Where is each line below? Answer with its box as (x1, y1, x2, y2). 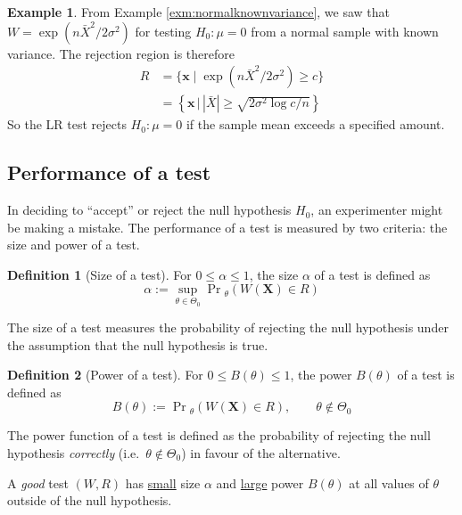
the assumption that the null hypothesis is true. (7, 335, 268, 354)
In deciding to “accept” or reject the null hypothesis (7, 200, 292, 219)
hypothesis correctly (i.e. (7, 444, 140, 462)
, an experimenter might (310, 200, 443, 219)
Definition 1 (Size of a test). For (7, 265, 192, 283)
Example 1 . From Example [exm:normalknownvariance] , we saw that (7, 3, 391, 20)
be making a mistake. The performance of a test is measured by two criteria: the (7, 217, 448, 236)
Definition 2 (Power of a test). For (7, 365, 203, 384)
